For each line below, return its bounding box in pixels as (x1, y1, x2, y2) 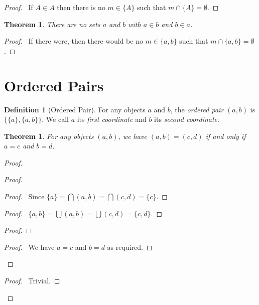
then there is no (57, 2, 105, 12)
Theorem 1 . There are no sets (4, 19, 100, 29)
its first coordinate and (77, 114, 147, 124)
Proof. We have (4, 241, 55, 252)
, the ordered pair (170, 104, 224, 114)
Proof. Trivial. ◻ (4, 275, 60, 286)
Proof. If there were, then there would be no (4, 36, 143, 46)
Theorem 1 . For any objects (4, 130, 94, 141)
